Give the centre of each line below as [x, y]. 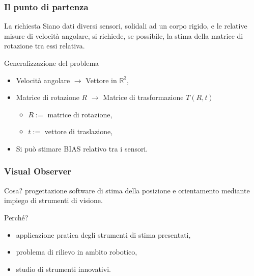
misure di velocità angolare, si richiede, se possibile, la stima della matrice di [124, 35]
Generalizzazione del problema [52, 63]
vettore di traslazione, [79, 131]
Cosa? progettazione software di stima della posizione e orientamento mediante [127, 190]
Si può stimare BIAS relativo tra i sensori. [82, 148]
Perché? [16, 217]
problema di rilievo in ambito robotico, [77, 252]
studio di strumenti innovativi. [63, 269]
